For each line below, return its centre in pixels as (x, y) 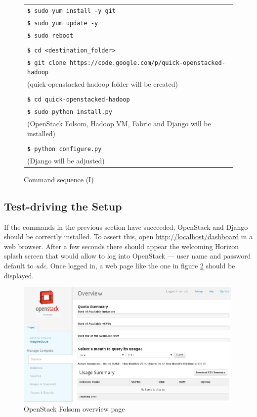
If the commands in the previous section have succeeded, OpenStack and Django (126, 227)
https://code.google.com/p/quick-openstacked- (147, 63)
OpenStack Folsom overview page (74, 409)
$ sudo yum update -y (63, 23)
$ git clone (47, 63)
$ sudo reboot (50, 35)
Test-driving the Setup (63, 206)
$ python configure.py (64, 149)
